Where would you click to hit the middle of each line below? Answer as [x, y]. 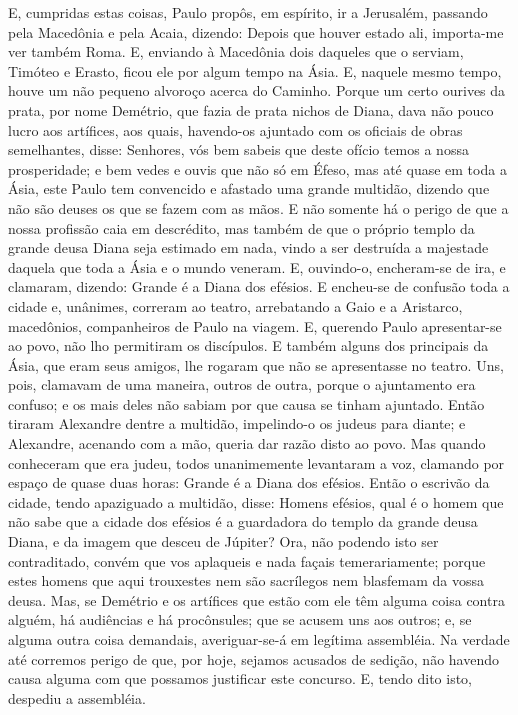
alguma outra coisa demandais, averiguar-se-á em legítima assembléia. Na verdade [259, 639]
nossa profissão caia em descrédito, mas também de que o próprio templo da [241, 227]
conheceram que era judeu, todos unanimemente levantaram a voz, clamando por [256, 462]
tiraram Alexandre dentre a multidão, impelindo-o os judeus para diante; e [237, 423]
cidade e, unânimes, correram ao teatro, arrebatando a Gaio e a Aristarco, [235, 305]
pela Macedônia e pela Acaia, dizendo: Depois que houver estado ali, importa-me [256, 31]
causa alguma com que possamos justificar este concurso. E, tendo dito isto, [240, 678]
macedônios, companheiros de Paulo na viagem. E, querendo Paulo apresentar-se [255, 325]
